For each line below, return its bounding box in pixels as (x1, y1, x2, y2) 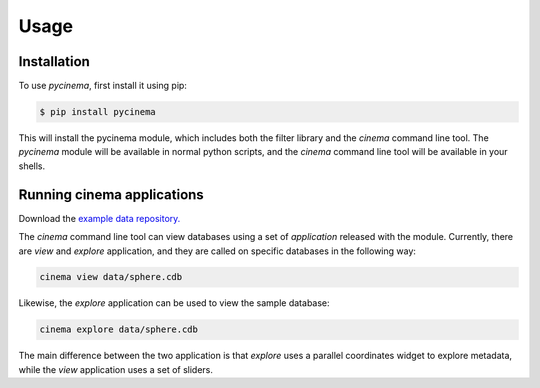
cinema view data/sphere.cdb (39, 271, 183, 283)
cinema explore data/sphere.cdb (39, 324, 199, 335)
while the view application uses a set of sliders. (18, 363, 214, 375)
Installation (18, 53, 90, 70)
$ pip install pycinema (39, 106, 157, 118)
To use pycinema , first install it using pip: (18, 80, 187, 92)
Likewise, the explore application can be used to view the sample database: (18, 297, 330, 309)
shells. (18, 160, 46, 172)
